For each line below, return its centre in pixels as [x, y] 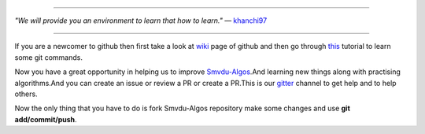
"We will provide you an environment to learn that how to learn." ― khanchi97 [141, 20]
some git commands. [48, 57]
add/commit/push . [46, 119]
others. [26, 94]
